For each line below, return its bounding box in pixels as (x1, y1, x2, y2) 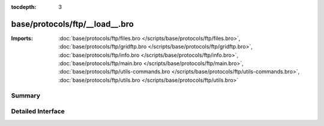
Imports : (11, 35, 33, 42)
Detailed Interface (11, 107, 65, 116)
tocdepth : (11, 4, 37, 10)
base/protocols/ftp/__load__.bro (11, 19, 134, 29)
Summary (11, 91, 41, 100)
